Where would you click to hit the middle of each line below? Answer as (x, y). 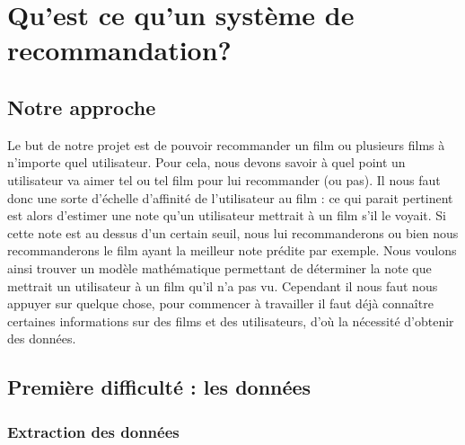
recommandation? (119, 50)
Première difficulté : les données (159, 387)
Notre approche (82, 107)
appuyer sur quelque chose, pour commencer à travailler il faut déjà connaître (220, 303)
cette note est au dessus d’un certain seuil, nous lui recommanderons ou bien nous (233, 232)
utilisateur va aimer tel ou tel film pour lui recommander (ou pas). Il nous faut (224, 179)
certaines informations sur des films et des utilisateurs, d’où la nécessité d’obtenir (231, 320)
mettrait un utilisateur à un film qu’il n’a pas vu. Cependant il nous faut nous (223, 285)
